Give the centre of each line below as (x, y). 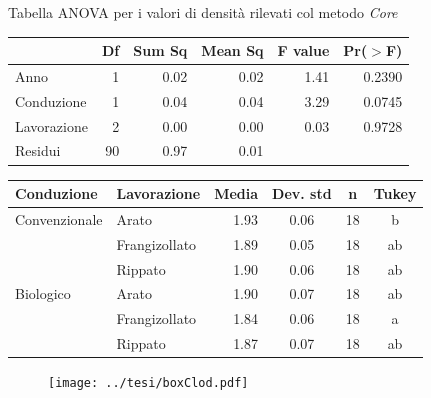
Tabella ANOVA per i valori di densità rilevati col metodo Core (203, 12)
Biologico (43, 293)
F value (303, 50)
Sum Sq (160, 50)
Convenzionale (59, 218)
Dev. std (302, 193)
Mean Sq (232, 50)
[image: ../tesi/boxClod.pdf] (148, 383)
